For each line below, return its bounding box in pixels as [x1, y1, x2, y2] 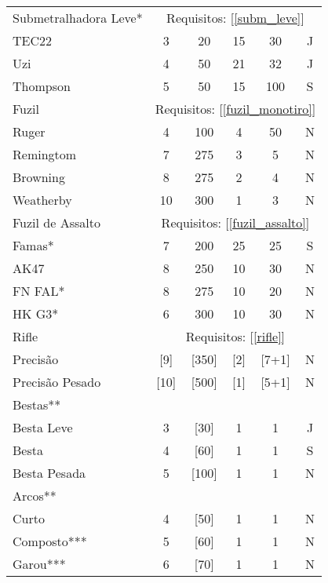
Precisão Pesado [13, 373, 101, 391]
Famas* [13, 236, 54, 254]
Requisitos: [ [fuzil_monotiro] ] [155, 100, 316, 118]
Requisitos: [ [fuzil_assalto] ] [161, 213, 310, 231]
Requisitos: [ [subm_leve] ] [166, 9, 304, 27]
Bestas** [13, 395, 61, 414]
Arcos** [13, 486, 56, 505]
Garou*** [13, 555, 66, 573]
